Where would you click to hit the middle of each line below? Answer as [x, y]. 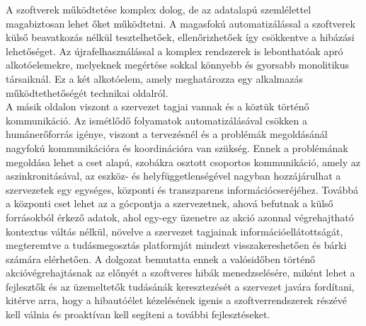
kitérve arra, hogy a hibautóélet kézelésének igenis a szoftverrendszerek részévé [177, 300]
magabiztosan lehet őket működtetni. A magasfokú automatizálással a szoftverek [181, 23]
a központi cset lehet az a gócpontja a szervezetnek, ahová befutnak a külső [170, 203]
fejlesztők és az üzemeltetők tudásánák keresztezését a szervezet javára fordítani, [180, 286]
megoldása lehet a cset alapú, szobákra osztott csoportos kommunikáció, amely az [183, 162]
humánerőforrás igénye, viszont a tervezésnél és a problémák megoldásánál [167, 134]
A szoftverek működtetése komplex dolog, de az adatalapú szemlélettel [159, 9]
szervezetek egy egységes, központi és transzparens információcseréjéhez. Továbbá [182, 189]
